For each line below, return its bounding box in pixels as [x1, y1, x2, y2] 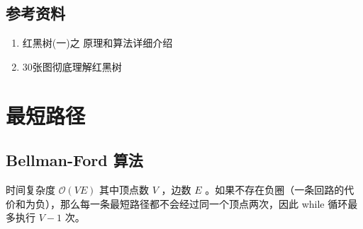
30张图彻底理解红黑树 [22, 59, 122, 74]
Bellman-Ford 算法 [6, 149, 143, 171]
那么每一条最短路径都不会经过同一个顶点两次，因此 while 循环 [60, 196, 348, 211]
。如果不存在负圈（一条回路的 [205, 182, 345, 196]
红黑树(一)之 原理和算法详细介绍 [22, 35, 173, 50]
